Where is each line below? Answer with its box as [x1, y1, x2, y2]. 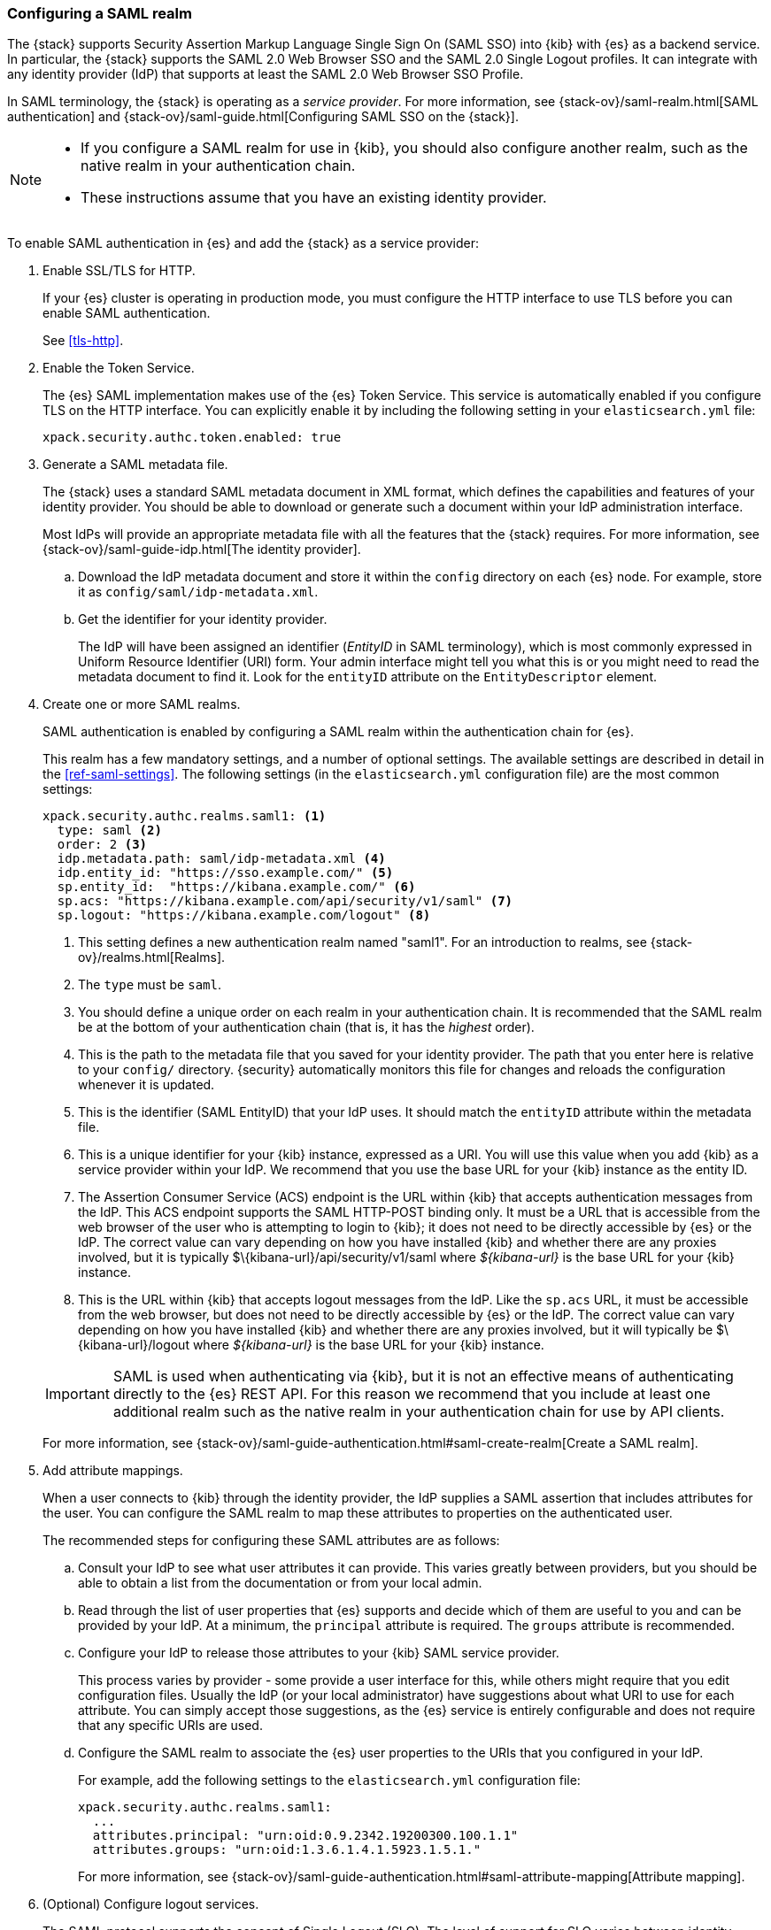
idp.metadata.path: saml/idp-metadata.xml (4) [57, 851, 386, 866]
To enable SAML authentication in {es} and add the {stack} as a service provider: [7, 235, 480, 251]
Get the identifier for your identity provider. [78, 611, 328, 627]
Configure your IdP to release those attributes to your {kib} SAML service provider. [78, 1645, 559, 1661]
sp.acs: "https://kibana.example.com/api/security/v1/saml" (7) [57, 894, 513, 909]
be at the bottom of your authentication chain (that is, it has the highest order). [78, 1019, 535, 1035]
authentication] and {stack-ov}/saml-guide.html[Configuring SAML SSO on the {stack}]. [7, 109, 519, 125]
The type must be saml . [78, 977, 221, 993]
